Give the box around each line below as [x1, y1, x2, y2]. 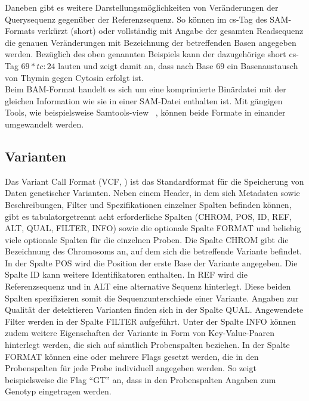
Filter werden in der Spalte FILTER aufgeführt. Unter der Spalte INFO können [5, 315, 296, 327]
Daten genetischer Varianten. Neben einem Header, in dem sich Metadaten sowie [5, 186, 300, 199]
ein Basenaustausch [227, 59, 298, 72]
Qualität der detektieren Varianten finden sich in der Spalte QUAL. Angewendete [5, 303, 304, 316]
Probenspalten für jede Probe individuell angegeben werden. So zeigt [5, 362, 257, 374]
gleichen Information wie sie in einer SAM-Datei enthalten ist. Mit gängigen [5, 94, 283, 107]
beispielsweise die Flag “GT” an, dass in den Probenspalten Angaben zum [5, 373, 276, 386]
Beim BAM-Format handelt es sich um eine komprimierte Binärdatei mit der [5, 83, 286, 95]
